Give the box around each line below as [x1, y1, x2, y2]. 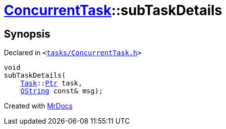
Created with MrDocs [4, 102, 73, 110]
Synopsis [4, 27, 50, 40]
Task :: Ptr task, [20, 79, 83, 87]
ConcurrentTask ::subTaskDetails [4, 2, 223, 19]
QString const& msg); [20, 87, 103, 95]
